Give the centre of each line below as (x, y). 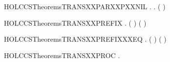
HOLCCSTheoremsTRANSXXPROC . (62, 55)
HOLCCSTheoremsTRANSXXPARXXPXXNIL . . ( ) (85, 6)
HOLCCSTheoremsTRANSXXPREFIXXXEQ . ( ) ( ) (85, 39)
